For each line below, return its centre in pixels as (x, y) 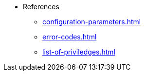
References (41, 7)
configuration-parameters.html (92, 22)
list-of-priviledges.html (79, 52)
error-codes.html (70, 37)
